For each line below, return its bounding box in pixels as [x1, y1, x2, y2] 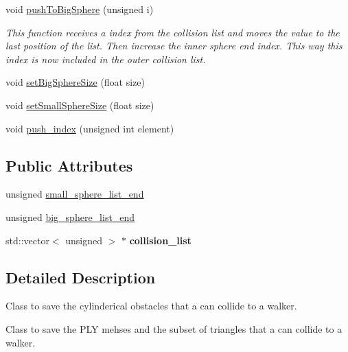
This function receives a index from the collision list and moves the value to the [5, 25, 340, 39]
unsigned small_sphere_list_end [5, 187, 144, 201]
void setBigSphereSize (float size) [5, 75, 146, 89]
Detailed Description [5, 266, 156, 288]
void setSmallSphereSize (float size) [5, 97, 154, 112]
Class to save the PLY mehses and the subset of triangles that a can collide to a [5, 321, 343, 336]
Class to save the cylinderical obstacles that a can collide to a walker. [5, 298, 297, 313]
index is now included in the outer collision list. [5, 51, 206, 66]
